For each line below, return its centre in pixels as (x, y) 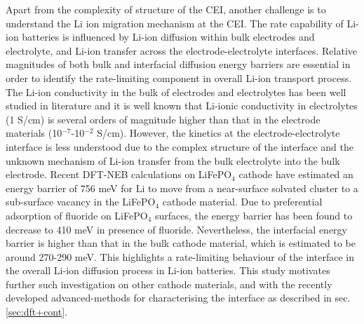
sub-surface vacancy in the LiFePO (81, 202)
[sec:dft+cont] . (36, 312)
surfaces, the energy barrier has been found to (254, 215)
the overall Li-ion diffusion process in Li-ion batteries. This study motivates (168, 270)
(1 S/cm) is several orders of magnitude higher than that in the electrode (163, 119)
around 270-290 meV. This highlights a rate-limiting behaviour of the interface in (180, 256)
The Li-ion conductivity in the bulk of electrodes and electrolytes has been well (176, 92)
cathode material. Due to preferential (242, 202)
